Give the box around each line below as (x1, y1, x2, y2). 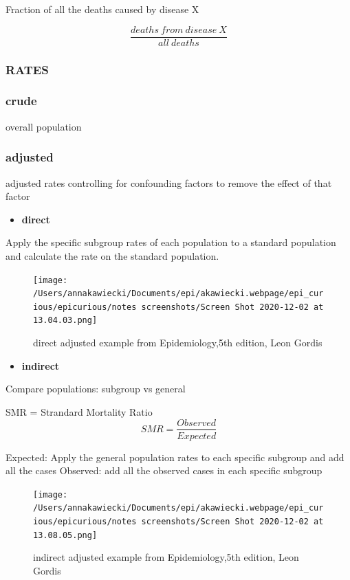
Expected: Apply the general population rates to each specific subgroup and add (6, 449, 344, 464)
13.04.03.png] (33, 315, 98, 326)
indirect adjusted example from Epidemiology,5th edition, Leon (33, 550, 299, 564)
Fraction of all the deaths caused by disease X (6, 2, 199, 16)
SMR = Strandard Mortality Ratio (6, 404, 153, 419)
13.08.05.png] (33, 530, 98, 540)
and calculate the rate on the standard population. (6, 248, 219, 263)
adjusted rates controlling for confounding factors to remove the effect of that (6, 175, 332, 190)
